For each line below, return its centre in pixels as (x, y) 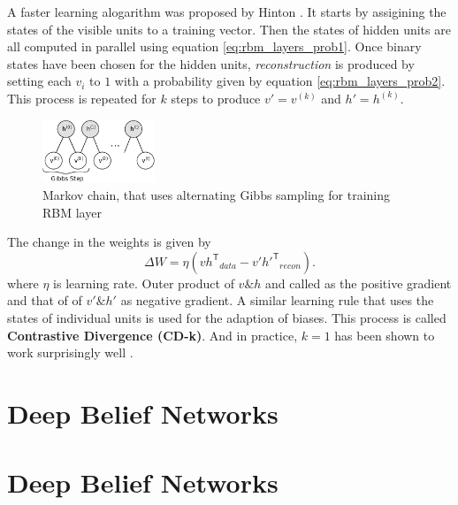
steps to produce (216, 98)
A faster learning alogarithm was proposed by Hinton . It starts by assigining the (227, 11)
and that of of (45, 300)
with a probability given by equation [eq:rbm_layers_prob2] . (280, 81)
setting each (39, 81)
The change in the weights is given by (109, 242)
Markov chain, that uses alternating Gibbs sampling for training (217, 195)
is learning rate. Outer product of (144, 283)
